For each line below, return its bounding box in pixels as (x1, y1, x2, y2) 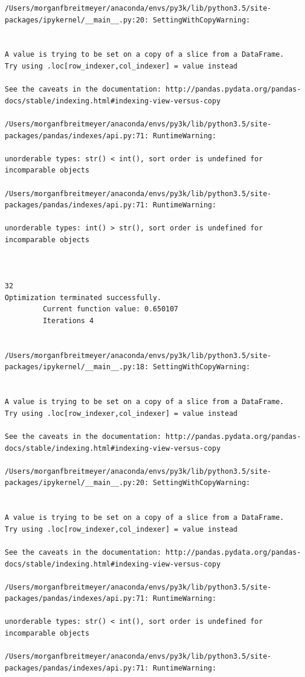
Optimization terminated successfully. (5, 293, 161, 302)
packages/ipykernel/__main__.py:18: (5, 363, 149, 372)
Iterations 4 (43, 317, 94, 326)
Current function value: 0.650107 (43, 305, 179, 314)
